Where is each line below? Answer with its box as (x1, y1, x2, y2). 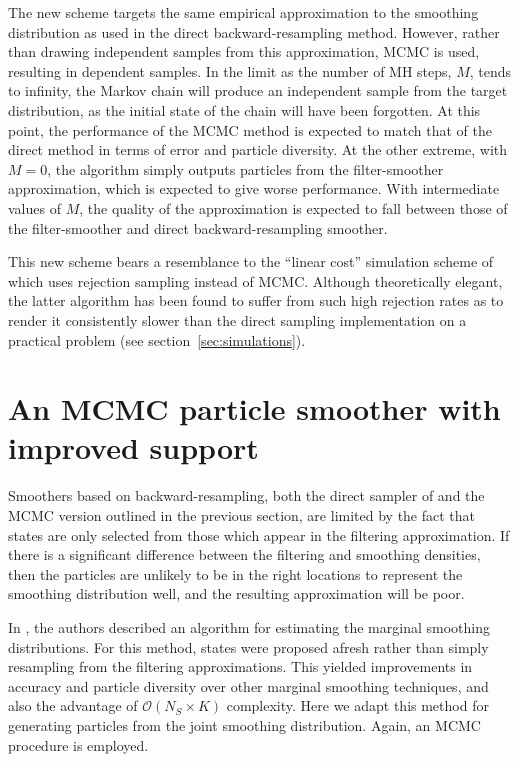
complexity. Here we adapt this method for (226, 695, 489, 716)
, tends (469, 60, 512, 81)
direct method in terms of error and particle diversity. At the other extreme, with (8, 139, 508, 160)
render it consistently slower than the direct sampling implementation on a (8, 309, 467, 330)
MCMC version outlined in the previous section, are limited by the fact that (8, 505, 476, 525)
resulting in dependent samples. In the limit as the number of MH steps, (8, 60, 452, 81)
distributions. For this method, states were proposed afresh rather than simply (8, 636, 489, 657)
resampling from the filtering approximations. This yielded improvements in (8, 656, 473, 677)
